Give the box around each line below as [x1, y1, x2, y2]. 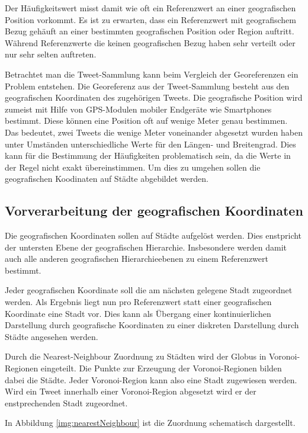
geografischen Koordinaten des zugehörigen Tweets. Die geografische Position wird [5, 91, 303, 104]
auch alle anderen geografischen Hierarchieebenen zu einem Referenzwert [5, 252, 268, 265]
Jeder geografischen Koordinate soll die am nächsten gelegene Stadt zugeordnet [5, 284, 293, 296]
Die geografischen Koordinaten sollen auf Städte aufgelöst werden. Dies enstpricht [5, 229, 302, 242]
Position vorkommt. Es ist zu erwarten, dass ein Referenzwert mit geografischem [5, 13, 296, 25]
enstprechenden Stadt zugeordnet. [5, 396, 128, 409]
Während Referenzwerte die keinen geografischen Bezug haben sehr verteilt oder [5, 36, 296, 49]
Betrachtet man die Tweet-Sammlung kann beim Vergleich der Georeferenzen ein [5, 68, 299, 80]
